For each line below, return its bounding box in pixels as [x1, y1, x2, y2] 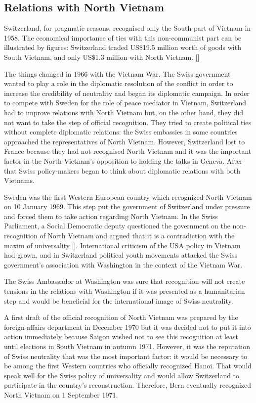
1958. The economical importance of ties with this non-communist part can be [4, 32, 242, 43]
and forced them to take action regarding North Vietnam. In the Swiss [4, 211, 218, 221]
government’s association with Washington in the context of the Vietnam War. [4, 259, 243, 269]
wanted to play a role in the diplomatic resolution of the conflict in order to [4, 78, 233, 89]
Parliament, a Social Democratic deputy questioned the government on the [4, 221, 230, 231]
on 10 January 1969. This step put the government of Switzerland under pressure [4, 201, 250, 212]
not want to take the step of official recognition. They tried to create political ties [4, 117, 251, 127]
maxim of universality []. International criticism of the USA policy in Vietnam [4, 240, 241, 250]
